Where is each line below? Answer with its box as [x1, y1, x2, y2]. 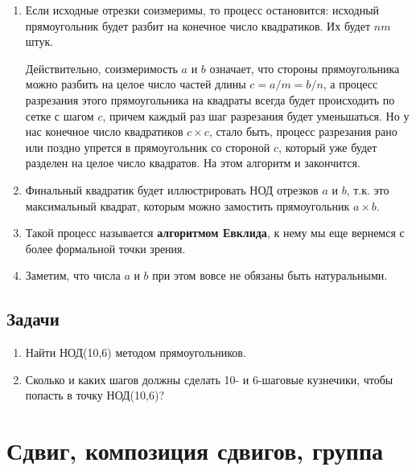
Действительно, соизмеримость [25, 59, 178, 76]
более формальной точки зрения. [25, 240, 186, 256]
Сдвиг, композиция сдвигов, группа [6, 434, 384, 467]
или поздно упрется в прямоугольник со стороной [25, 138, 270, 155]
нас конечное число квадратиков [25, 123, 183, 140]
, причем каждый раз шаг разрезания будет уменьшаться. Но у [102, 107, 410, 124]
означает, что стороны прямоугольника [209, 59, 400, 76]
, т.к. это [346, 181, 389, 198]
